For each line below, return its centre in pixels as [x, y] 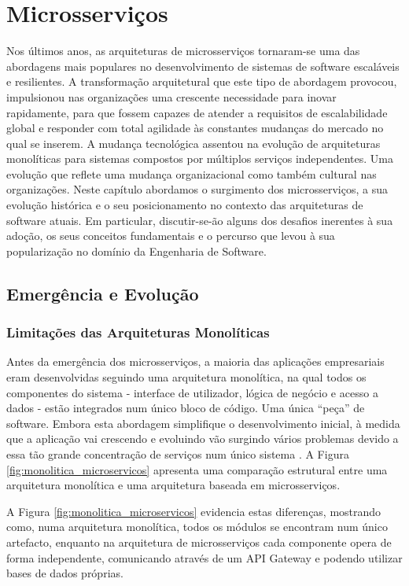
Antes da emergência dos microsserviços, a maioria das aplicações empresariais [195, 361]
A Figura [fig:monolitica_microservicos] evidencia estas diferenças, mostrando [194, 511]
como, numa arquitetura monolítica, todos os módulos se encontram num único [197, 527]
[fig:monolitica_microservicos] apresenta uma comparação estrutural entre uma [197, 469]
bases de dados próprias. [65, 573]
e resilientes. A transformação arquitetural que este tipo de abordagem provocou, [202, 81]
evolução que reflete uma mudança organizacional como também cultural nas [192, 173]
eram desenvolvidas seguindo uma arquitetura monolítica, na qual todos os [186, 377]
